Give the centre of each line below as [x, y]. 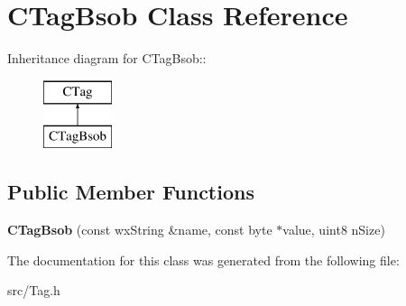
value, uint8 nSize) [334, 230]
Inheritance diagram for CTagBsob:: [107, 58]
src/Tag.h [34, 290]
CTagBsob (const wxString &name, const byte [140, 230]
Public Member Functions [131, 192]
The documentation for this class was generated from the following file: [203, 260]
